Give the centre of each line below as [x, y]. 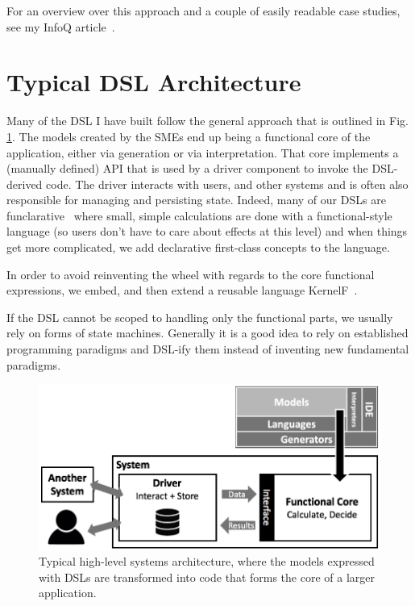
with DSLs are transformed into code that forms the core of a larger [207, 577]
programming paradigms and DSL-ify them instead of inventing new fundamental [208, 349]
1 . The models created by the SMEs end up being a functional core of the [189, 136]
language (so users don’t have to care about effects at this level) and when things [207, 231]
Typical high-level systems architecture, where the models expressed [207, 561]
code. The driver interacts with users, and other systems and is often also [227, 184]
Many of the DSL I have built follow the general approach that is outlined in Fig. [207, 121]
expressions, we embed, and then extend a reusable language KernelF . [182, 290]
